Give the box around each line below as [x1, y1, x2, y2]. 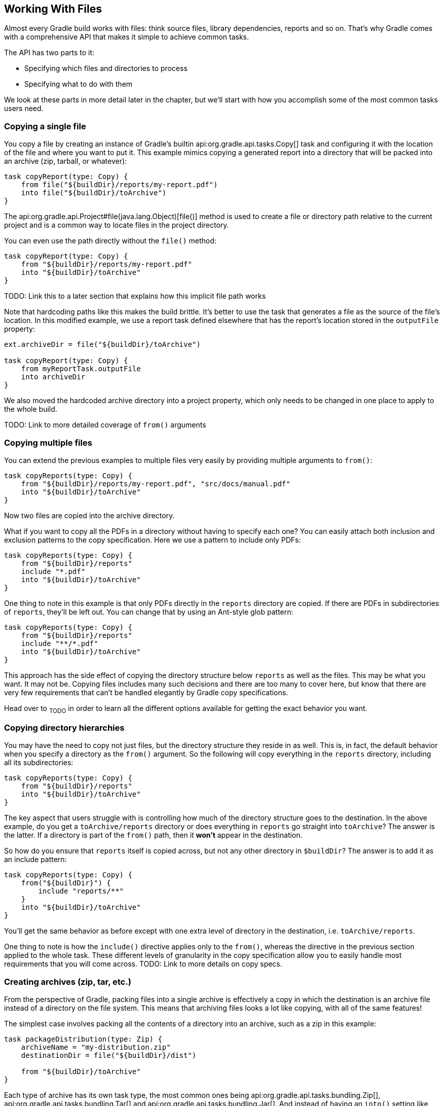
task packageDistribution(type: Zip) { [4, 1035, 162, 1044]
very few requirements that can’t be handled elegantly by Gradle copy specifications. [4, 688, 288, 697]
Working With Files [4, 3, 102, 15]
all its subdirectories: [4, 758, 73, 767]
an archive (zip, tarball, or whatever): [4, 157, 127, 166]
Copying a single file [4, 121, 86, 131]
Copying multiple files [4, 437, 92, 448]
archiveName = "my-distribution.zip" [21, 1043, 171, 1052]
